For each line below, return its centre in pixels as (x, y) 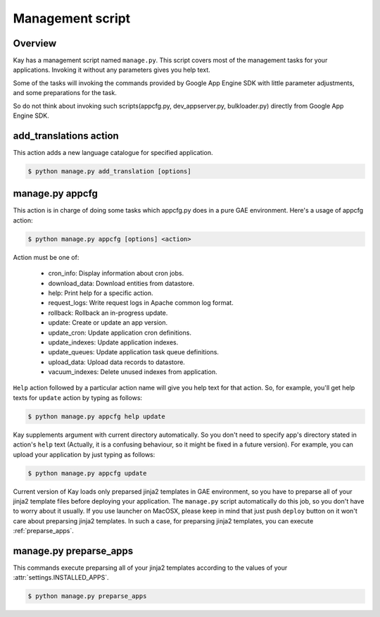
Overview (35, 43)
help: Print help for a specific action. (101, 293)
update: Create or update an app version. (108, 323)
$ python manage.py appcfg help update (96, 416)
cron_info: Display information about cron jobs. (116, 273)
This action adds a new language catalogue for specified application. (113, 152)
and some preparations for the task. (65, 93)
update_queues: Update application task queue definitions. (134, 352)
